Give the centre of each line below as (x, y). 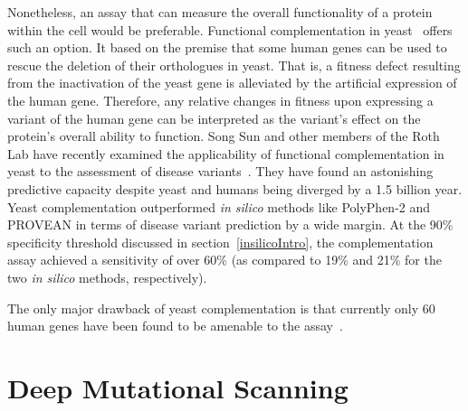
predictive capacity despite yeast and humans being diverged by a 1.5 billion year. (235, 188)
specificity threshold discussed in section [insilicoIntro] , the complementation (220, 242)
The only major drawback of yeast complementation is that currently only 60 (221, 308)
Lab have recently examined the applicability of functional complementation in (226, 153)
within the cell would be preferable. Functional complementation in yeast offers (230, 29)
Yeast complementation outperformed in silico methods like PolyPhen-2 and (219, 206)
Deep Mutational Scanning (178, 387)
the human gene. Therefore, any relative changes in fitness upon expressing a (220, 100)
